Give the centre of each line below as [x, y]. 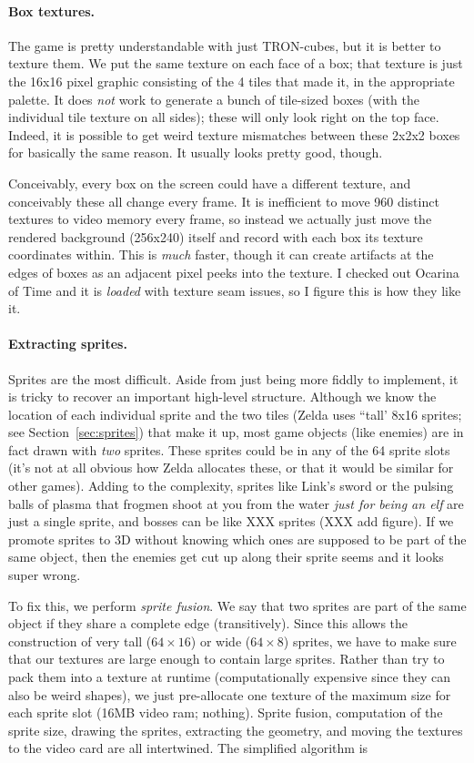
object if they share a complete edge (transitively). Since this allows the [208, 623]
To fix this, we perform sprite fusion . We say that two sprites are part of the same [237, 605]
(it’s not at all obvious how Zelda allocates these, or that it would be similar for [231, 468]
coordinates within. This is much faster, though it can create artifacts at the [221, 254]
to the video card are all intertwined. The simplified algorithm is [188, 748]
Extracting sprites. [68, 344]
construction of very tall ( [80, 641]
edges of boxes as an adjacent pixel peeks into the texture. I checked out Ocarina [234, 272]
